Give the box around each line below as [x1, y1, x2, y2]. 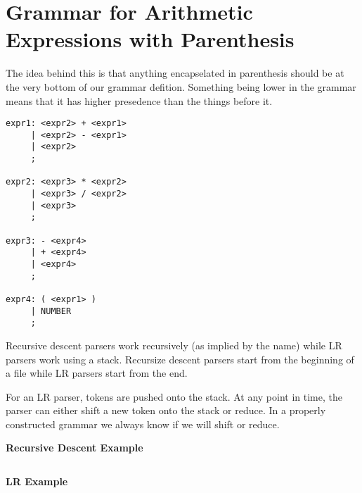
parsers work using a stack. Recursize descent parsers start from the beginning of [6, 351, 354, 366]
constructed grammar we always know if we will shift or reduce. [6, 416, 280, 431]
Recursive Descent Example [6, 440, 143, 455]
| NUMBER [30, 306, 72, 316]
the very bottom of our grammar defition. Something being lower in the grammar [6, 79, 356, 94]
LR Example [6, 474, 68, 489]
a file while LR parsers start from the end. [6, 366, 188, 380]
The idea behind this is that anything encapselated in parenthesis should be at [6, 65, 344, 80]
